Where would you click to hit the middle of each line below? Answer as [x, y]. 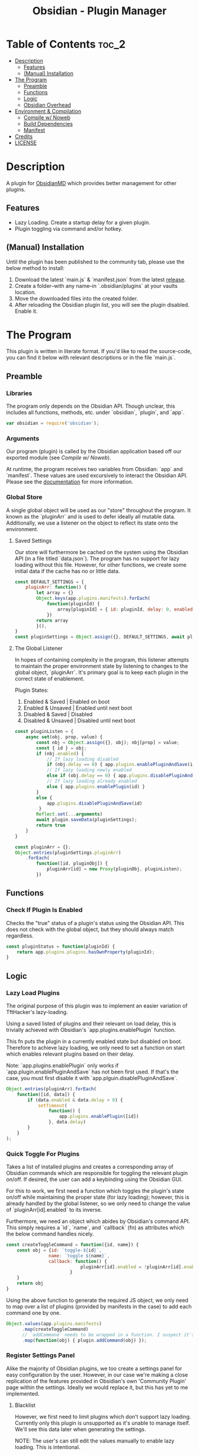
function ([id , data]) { [46, 1094]
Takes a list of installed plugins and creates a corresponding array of [90, 1167]
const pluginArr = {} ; [43, 847]
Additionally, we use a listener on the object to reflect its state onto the [92, 523]
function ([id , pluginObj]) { [72, 864]
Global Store [24, 497]
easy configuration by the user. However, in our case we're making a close [97, 1374]
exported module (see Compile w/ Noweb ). [59, 458]
